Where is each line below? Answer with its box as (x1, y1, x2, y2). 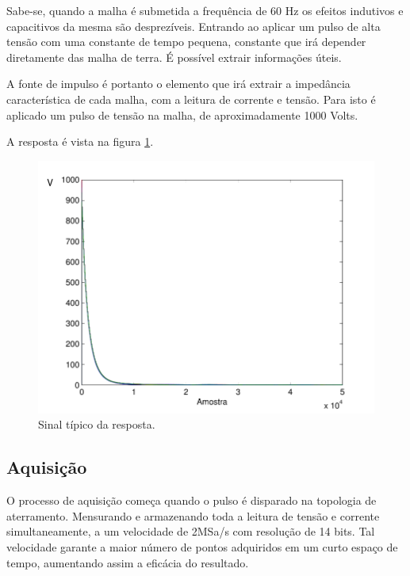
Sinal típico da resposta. (38, 416, 155, 433)
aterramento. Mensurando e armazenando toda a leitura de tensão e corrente (6, 507, 380, 524)
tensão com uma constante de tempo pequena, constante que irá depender (6, 33, 366, 50)
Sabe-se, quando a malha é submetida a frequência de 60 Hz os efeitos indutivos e (6, 2, 404, 18)
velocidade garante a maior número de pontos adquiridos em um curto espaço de (6, 539, 398, 555)
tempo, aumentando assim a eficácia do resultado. (6, 554, 249, 570)
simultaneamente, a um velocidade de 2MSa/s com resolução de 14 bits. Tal (6, 523, 375, 540)
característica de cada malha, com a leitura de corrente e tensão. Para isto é (6, 90, 376, 107)
